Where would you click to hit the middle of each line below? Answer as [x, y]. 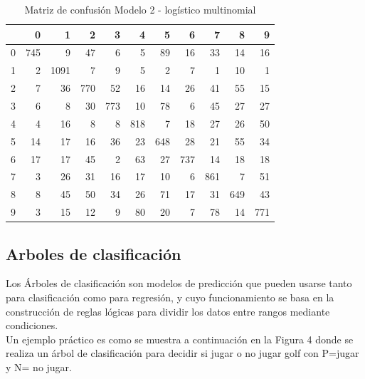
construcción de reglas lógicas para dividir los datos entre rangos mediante [168, 311]
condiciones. [32, 325]
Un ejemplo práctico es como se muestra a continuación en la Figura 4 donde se [180, 339]
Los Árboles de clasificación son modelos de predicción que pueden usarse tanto [179, 283]
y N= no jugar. [39, 367]
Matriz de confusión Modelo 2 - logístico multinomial [140, 9]
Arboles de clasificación [94, 253]
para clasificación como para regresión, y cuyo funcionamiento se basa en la [170, 297]
